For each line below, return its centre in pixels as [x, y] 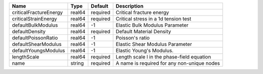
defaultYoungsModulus [38, 51]
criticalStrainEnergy [34, 19]
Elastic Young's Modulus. [145, 51]
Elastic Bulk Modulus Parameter [152, 25]
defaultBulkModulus [35, 25]
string [77, 63]
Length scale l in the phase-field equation [163, 57]
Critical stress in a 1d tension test [154, 19]
